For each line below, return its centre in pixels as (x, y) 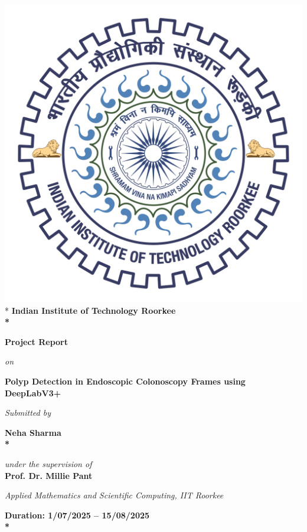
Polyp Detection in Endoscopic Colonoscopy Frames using (125, 381)
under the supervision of (48, 463)
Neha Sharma (33, 432)
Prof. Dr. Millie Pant (49, 475)
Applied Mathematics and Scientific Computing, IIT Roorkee (114, 495)
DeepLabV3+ (33, 393)
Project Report (37, 341)
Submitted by (28, 413)
